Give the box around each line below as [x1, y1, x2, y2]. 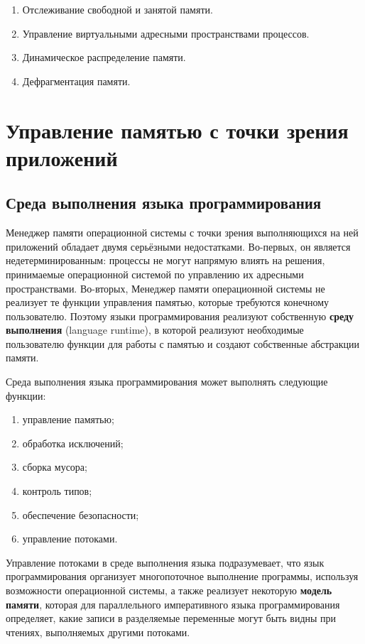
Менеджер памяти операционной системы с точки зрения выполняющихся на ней [6, 225, 359, 240]
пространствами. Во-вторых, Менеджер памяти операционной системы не [6, 280, 325, 295]
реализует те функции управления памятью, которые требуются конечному [6, 295, 329, 310]
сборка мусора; [22, 459, 87, 474]
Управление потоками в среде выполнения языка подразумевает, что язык [6, 555, 325, 569]
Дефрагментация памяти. [22, 73, 131, 88]
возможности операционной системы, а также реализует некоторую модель [6, 583, 332, 598]
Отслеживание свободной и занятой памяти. [22, 2, 213, 16]
